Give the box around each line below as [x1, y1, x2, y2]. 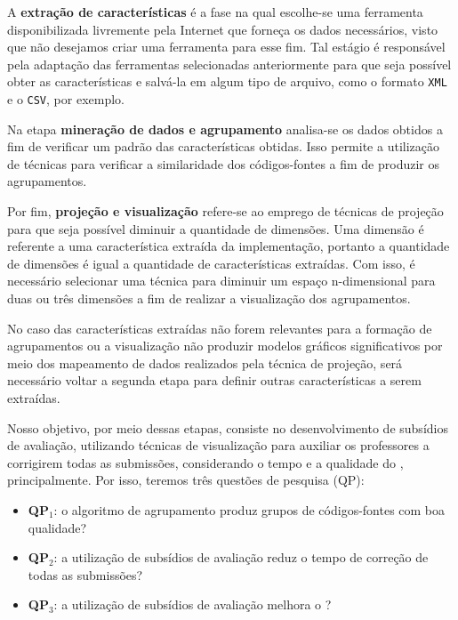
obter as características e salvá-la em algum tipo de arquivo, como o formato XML [7, 72, 447, 91]
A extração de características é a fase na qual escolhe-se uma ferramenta [7, 3, 423, 20]
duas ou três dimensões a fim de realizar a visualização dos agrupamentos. [7, 289, 411, 308]
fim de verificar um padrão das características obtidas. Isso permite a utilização [7, 137, 439, 156]
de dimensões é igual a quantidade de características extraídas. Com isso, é [7, 254, 415, 272]
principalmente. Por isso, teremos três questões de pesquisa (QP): [7, 471, 365, 489]
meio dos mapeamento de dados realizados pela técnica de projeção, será [7, 353, 403, 372]
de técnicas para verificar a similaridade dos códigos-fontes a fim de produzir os [7, 154, 440, 173]
